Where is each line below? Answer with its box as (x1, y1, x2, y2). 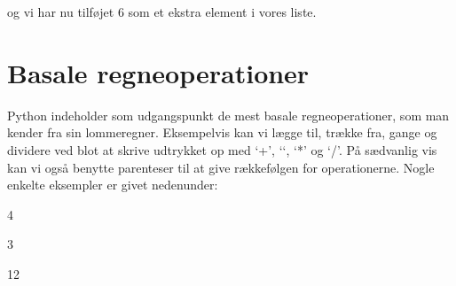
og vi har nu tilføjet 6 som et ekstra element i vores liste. (7, 3, 317, 20)
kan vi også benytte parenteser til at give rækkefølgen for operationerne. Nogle (7, 158, 435, 176)
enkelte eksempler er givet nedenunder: (7, 175, 218, 194)
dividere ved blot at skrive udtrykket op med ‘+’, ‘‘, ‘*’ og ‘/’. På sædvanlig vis (7, 140, 437, 158)
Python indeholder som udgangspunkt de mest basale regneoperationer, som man (7, 105, 450, 124)
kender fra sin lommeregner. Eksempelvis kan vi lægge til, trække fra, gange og (7, 123, 437, 142)
